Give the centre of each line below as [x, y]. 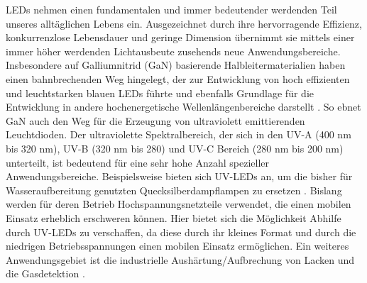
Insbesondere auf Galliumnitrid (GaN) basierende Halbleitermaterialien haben [176, 65]
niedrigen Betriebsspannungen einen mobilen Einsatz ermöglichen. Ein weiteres [177, 246]
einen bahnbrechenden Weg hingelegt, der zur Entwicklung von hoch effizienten [178, 78]
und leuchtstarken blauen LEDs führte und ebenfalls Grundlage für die [160, 93]
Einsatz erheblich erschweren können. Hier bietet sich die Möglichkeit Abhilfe [174, 217]
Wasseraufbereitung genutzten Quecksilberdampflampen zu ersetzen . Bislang [174, 190]
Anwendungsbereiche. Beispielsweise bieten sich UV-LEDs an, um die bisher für [179, 176]
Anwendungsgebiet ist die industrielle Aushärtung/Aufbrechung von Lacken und [180, 259]
